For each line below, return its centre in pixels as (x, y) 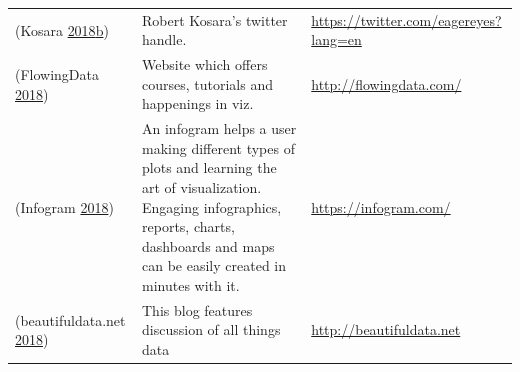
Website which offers (205, 64)
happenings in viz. (198, 103)
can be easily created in (214, 265)
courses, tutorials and (207, 83)
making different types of (218, 147)
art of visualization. (202, 187)
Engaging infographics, (212, 206)
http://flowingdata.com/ (386, 83)
